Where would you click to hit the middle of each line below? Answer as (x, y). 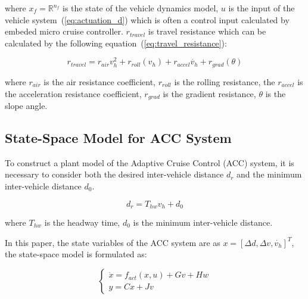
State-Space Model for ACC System (118, 137)
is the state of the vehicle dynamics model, (141, 8)
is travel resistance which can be (207, 31)
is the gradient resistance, (209, 93)
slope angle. (26, 105)
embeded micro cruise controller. (64, 31)
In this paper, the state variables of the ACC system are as (113, 242)
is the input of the (262, 8)
